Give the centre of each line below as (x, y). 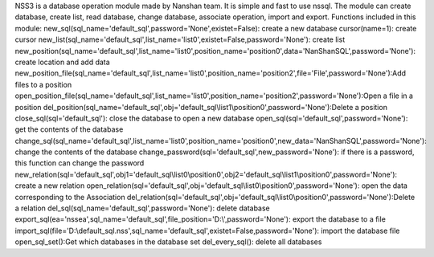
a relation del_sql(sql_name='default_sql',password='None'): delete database (143, 208)
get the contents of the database (69, 129)
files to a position (43, 84)
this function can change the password (80, 163)
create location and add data (62, 62)
